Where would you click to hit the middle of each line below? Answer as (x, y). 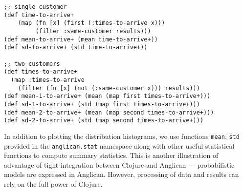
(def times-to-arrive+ (41, 72)
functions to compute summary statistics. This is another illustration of (111, 155)
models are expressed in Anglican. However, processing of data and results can (121, 174)
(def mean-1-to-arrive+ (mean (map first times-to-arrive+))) (107, 96)
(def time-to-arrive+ (39, 15)
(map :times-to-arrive (48, 80)
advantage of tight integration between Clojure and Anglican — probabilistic (119, 164)
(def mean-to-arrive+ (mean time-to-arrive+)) (81, 39)
